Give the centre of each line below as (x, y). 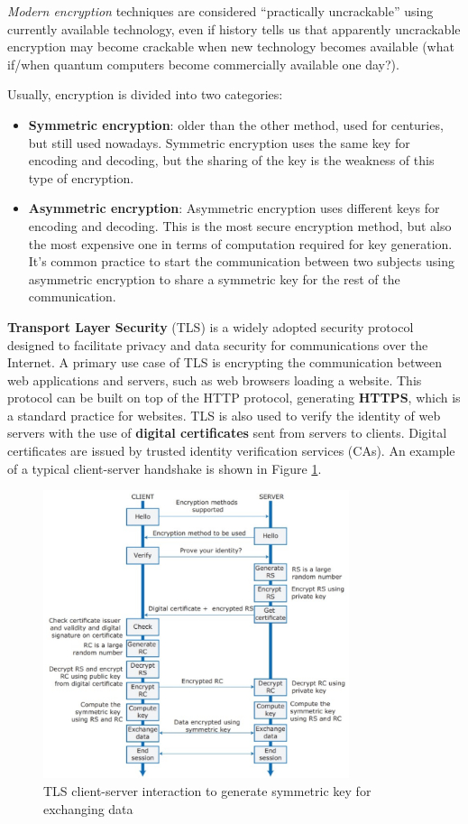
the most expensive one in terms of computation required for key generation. (240, 243)
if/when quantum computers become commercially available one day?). (203, 64)
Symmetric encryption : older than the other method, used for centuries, (236, 124)
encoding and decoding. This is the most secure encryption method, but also (240, 225)
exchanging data (88, 808)
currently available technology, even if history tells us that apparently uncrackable (234, 28)
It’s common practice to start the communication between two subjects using (241, 261)
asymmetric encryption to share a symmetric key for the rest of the (214, 278)
